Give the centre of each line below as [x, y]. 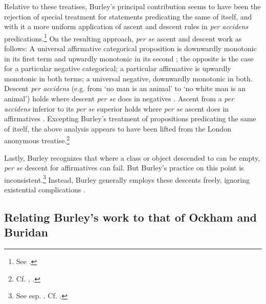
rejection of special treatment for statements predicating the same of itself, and [128, 16]
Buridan [26, 232]
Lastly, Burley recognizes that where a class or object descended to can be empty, [132, 157]
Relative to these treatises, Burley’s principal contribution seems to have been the [132, 6]
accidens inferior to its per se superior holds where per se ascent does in [117, 108]
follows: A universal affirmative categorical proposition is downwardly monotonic [130, 48]
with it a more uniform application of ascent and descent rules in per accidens [126, 26]
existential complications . [45, 190]
